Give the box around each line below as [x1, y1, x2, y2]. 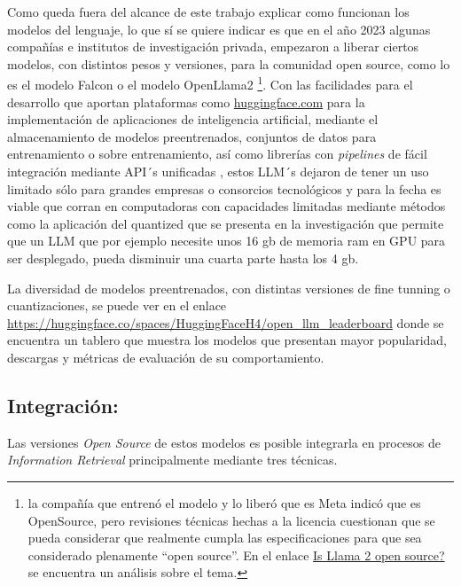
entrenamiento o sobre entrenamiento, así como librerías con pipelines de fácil [7, 145, 427, 163]
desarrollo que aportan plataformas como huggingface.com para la [7, 92, 365, 111]
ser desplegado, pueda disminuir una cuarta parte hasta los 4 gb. [7, 248, 359, 267]
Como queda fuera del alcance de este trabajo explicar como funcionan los [7, 3, 410, 20]
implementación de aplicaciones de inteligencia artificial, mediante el [7, 110, 379, 129]
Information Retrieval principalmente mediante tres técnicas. [7, 450, 338, 469]
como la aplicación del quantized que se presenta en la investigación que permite [7, 214, 444, 232]
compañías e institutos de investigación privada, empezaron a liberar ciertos [7, 37, 419, 56]
